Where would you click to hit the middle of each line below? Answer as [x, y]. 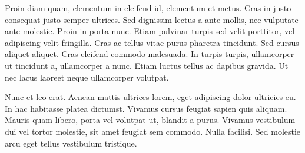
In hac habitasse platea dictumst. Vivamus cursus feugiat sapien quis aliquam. [146, 108]
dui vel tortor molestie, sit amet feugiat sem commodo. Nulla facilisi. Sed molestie [153, 131]
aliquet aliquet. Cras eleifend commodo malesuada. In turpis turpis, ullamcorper [150, 54]
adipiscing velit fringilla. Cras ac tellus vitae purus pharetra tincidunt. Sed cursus [152, 42]
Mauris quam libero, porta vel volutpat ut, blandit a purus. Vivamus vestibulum [150, 120]
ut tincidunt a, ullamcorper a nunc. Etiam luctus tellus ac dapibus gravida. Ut [147, 65]
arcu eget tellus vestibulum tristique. [71, 143]
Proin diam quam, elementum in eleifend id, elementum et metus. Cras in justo [148, 8]
